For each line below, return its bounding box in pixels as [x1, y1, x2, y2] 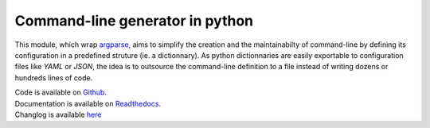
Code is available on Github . [14, 87, 107, 97]
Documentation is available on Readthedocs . [14, 99, 162, 108]
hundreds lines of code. [14, 72, 93, 83]
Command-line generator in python [14, 12, 254, 29]
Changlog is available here [14, 110, 102, 119]
